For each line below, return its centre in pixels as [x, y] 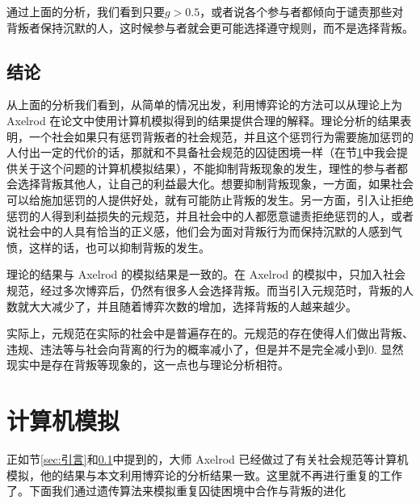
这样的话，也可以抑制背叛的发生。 [119, 247]
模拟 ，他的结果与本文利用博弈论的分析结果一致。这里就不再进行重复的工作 [204, 475]
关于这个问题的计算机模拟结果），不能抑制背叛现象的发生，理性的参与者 [207, 168]
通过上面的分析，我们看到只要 [86, 11]
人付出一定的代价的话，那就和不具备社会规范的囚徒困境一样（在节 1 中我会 [202, 152]
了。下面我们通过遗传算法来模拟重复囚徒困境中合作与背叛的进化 [176, 491]
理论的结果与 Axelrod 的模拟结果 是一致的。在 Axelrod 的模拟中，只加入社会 [206, 274]
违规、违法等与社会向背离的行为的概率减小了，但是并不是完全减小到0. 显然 [205, 349]
